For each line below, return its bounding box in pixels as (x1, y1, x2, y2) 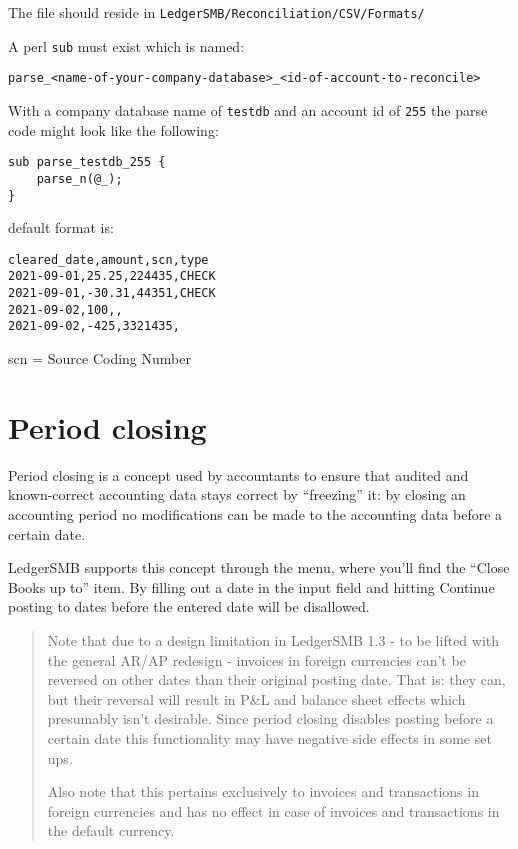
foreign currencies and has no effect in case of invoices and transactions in (47, 800, 500, 821)
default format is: (8, 217, 114, 238)
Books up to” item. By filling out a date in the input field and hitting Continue (8, 576, 495, 597)
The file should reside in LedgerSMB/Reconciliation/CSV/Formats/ (8, 2, 425, 22)
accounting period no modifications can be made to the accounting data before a (8, 503, 503, 524)
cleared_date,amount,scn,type (8, 252, 209, 267)
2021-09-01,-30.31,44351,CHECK (8, 286, 216, 301)
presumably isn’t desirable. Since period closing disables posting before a (47, 708, 494, 729)
